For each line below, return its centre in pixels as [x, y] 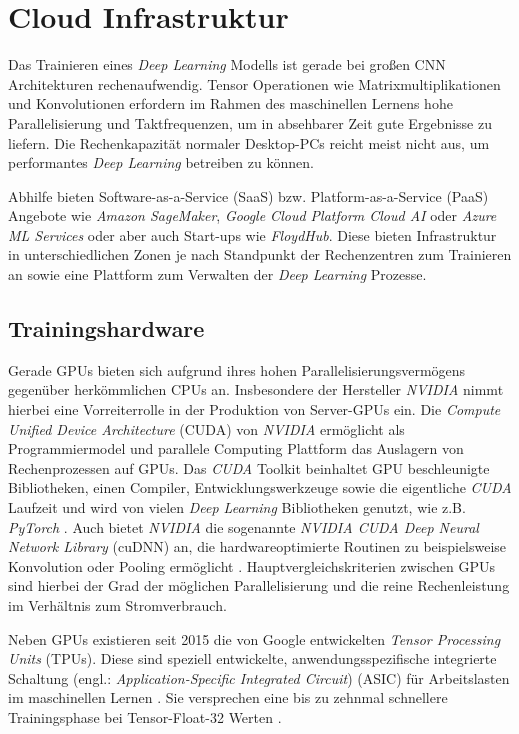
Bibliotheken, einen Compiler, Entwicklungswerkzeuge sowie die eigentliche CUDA [260, 487]
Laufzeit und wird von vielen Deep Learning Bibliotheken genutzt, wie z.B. [237, 507]
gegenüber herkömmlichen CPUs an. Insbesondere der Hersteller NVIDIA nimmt [256, 389]
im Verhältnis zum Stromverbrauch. [117, 604]
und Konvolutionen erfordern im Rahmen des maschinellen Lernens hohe [230, 103]
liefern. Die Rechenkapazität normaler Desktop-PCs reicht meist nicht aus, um [249, 142]
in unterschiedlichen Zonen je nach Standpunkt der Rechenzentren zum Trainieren [260, 254]
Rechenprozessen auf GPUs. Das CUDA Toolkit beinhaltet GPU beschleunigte [249, 467]
